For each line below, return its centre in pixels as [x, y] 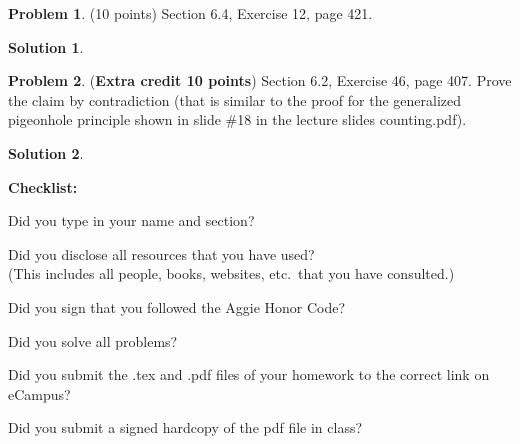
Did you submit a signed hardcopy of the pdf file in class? [185, 427]
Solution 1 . [46, 46]
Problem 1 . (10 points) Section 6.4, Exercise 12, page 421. [190, 13]
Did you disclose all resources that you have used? [161, 253]
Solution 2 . [46, 152]
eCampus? [39, 393]
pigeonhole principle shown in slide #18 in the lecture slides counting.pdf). [237, 119]
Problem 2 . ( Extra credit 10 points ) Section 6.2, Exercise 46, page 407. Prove [260, 80]
